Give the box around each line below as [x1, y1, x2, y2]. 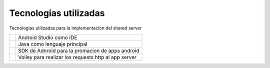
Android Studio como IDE [18, 34, 77, 41]
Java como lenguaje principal [18, 40, 87, 47]
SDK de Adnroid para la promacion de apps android [18, 47, 139, 54]
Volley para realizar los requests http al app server [18, 53, 137, 60]
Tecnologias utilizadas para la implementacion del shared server [9, 25, 142, 31]
